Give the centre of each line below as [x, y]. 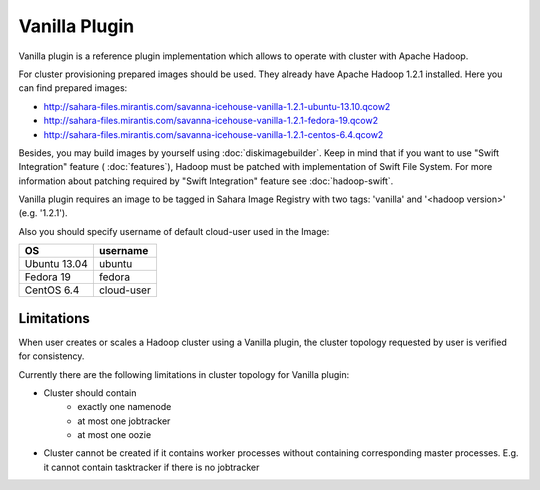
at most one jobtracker [124, 421]
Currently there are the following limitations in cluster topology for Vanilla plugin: [184, 374]
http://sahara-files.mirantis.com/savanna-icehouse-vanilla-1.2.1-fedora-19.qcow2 [211, 121]
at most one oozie [114, 435]
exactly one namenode [124, 407]
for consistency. [51, 356]
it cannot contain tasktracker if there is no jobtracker [151, 467]
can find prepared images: [73, 88]
